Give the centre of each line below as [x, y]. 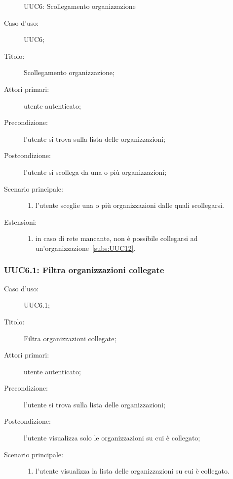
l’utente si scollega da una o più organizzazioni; [95, 172]
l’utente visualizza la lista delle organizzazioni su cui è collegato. [132, 471]
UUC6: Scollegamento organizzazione [80, 6]
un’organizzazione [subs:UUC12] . [85, 248]
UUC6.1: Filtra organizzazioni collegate [84, 270]
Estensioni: [20, 221]
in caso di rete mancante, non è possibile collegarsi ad [116, 238]
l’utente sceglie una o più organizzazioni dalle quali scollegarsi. [130, 205]
